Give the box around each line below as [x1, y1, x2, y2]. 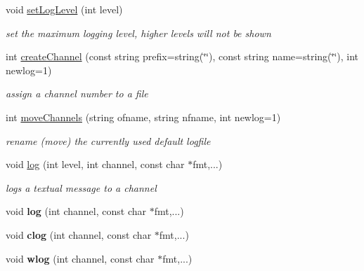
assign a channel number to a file [6, 86, 148, 101]
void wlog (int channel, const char [6, 251, 155, 265]
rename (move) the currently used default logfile [6, 133, 211, 148]
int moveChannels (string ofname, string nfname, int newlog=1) [6, 109, 281, 124]
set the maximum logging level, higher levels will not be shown [6, 25, 271, 40]
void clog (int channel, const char [6, 227, 152, 242]
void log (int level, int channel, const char [6, 157, 185, 172]
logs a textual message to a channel [6, 180, 157, 195]
